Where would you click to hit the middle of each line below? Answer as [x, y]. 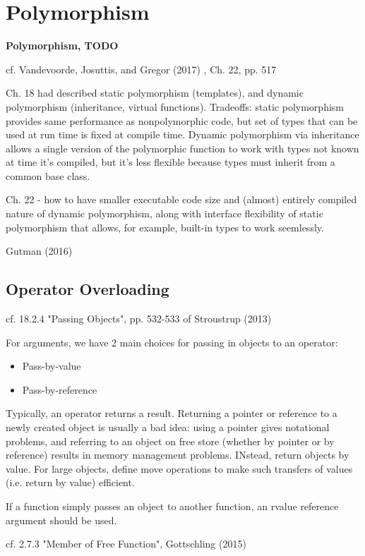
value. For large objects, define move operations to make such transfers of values [179, 468]
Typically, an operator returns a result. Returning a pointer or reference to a [172, 413]
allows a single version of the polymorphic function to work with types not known [182, 148]
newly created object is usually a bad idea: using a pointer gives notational [168, 427]
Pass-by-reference [60, 389]
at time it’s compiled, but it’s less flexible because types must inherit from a [170, 162]
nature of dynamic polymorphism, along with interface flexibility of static [164, 213]
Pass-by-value [52, 366]
